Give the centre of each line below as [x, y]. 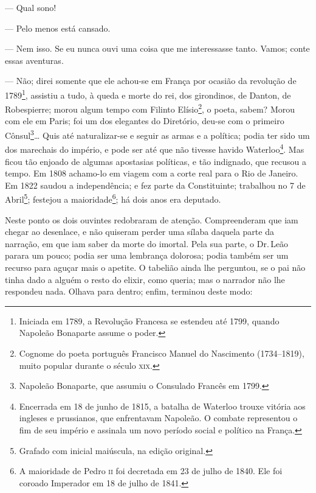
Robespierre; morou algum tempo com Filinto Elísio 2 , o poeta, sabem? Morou [150, 108]
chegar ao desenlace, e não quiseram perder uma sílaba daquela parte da [139, 232]
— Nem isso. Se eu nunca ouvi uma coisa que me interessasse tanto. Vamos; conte [157, 48]
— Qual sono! [31, 7]
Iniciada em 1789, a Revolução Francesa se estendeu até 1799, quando [149, 320]
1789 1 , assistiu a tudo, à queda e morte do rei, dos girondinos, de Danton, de [148, 94]
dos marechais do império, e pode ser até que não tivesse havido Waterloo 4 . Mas [155, 148]
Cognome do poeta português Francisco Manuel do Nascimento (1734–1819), [162, 353]
